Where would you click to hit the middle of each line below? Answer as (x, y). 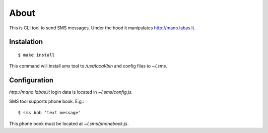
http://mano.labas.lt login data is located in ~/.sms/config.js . (71, 92)
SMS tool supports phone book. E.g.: (47, 101)
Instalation (26, 42)
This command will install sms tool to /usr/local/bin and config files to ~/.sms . (88, 66)
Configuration (31, 80)
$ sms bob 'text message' (50, 113)
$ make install (36, 55)
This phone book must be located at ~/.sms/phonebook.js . (69, 124)
